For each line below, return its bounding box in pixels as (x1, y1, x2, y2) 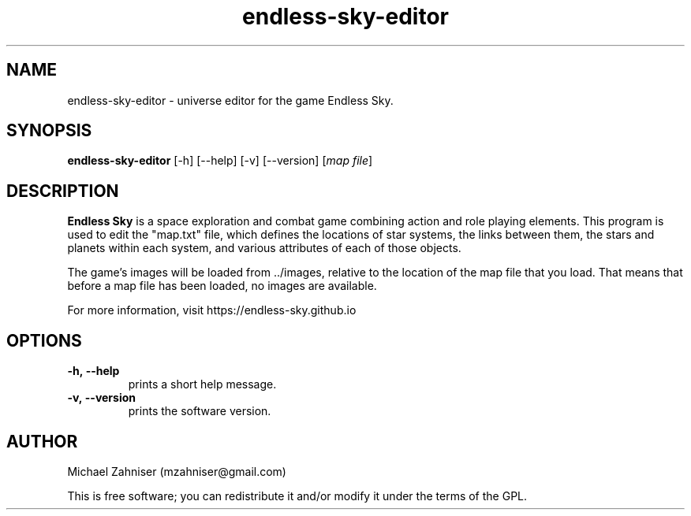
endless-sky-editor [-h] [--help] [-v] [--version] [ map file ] (67, 154, 373, 168)
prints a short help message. (128, 377, 277, 392)
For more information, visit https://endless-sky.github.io (67, 303, 357, 317)
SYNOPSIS (6, 121, 92, 141)
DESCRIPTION (6, 180, 119, 201)
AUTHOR (6, 431, 78, 451)
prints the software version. (128, 404, 271, 418)
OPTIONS (6, 330, 82, 351)
